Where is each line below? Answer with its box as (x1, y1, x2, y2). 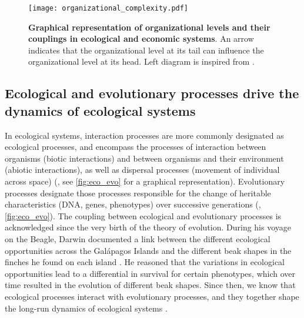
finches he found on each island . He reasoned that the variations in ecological (5, 256, 285, 268)
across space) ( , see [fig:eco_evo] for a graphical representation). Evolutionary (5, 175, 285, 187)
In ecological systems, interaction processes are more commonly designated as (5, 129, 284, 141)
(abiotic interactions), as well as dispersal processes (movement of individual (5, 163, 280, 176)
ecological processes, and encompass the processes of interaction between (5, 140, 266, 153)
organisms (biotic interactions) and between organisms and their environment (5, 152, 284, 164)
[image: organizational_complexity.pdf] (28, 4, 189, 12)
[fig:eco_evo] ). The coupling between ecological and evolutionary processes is (5, 209, 282, 222)
